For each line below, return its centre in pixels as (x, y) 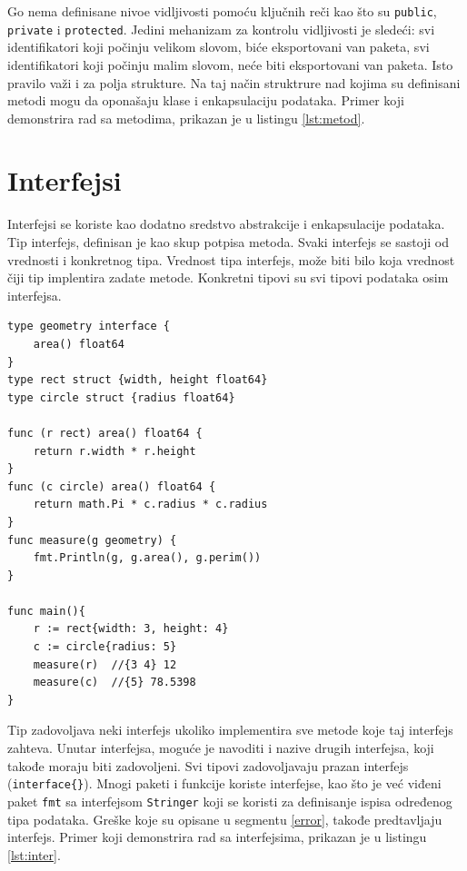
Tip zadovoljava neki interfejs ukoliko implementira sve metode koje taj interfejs (230, 730)
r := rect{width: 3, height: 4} (131, 629)
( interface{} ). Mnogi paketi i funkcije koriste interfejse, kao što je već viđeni (224, 783)
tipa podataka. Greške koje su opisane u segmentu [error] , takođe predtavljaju (225, 819)
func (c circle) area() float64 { (112, 486)
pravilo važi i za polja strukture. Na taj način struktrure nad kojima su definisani (234, 82)
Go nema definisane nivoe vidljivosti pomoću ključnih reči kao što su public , (222, 11)
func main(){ (46, 611)
